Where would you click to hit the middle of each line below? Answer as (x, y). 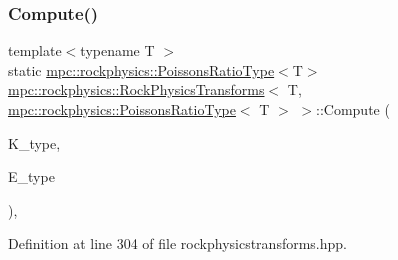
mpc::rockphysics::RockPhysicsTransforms (136, 89)
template (35, 50)
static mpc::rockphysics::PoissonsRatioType (141, 69)
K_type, (34, 142)
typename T (117, 50)
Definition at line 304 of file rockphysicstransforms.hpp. (177, 243)
